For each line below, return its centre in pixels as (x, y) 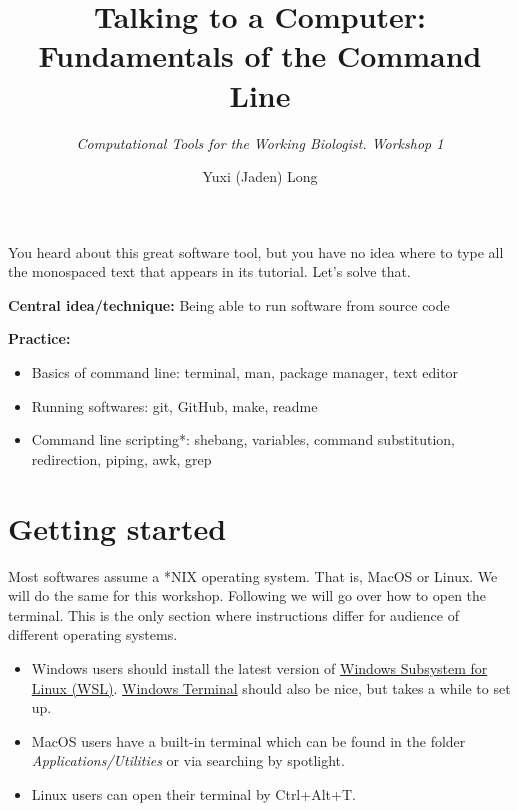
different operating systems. (93, 634)
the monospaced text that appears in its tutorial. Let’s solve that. (209, 271)
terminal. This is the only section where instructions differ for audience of (233, 614)
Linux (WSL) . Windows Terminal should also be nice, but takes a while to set (271, 687)
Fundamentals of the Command (260, 55)
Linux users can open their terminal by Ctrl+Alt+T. (193, 793)
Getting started (117, 527)
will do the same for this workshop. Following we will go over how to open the (247, 595)
